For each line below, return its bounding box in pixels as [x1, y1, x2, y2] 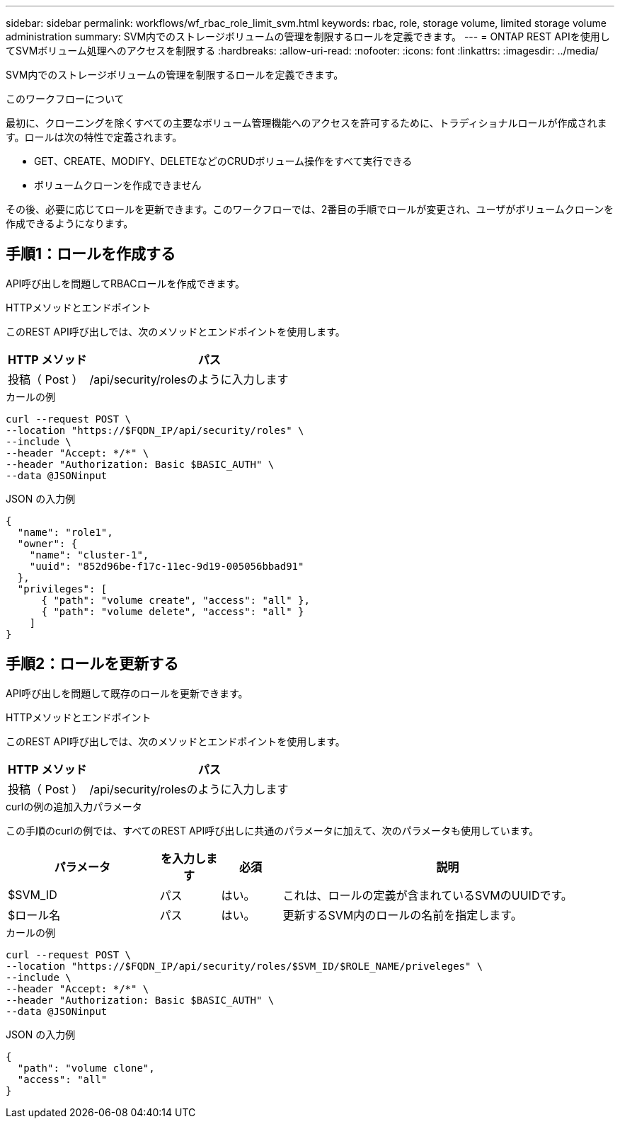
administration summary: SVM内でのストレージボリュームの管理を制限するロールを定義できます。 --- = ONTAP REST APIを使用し [6, 30, 610, 42]
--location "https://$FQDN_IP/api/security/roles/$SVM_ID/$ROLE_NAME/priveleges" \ [6, 960, 483, 972]
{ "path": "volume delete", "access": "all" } [41, 605, 304, 617]
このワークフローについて [6, 93, 125, 105]
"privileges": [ [17, 583, 108, 595]
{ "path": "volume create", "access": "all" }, [41, 594, 310, 606]
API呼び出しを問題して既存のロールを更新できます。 [6, 687, 248, 699]
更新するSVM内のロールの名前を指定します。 [282, 907, 522, 922]
